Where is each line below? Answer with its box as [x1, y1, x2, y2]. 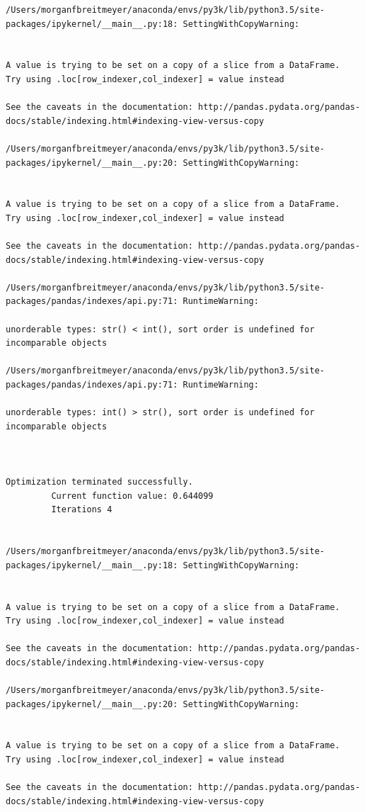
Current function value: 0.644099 [51, 490, 214, 501]
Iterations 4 [51, 504, 112, 515]
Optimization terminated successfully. [6, 477, 193, 487]
